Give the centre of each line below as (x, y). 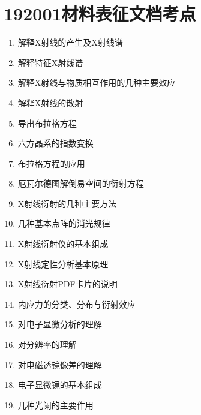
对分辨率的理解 (47, 345)
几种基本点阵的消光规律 (64, 223)
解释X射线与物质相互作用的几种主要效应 (97, 82)
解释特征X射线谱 (50, 62)
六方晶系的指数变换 (55, 143)
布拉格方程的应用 (51, 163)
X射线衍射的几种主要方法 (67, 203)
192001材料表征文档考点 (100, 13)
